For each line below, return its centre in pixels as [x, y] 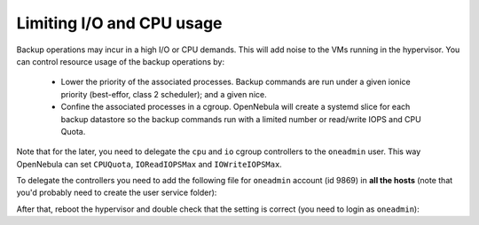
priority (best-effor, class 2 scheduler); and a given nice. [164, 94]
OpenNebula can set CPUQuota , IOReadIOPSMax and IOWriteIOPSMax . [149, 164]
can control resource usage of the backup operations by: [121, 61]
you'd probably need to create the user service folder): [117, 193]
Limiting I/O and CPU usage [119, 23]
